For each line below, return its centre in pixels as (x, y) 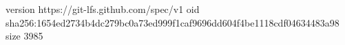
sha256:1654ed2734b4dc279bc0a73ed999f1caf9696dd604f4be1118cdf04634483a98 (172, 22)
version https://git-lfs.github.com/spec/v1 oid (103, 9)
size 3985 (24, 36)
